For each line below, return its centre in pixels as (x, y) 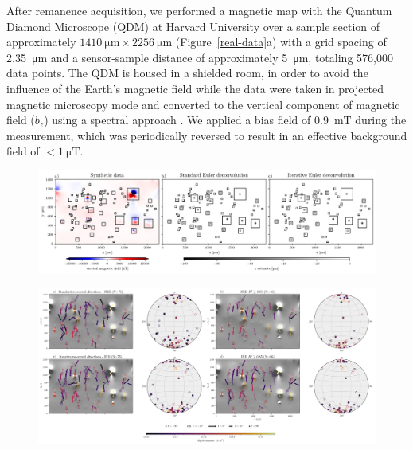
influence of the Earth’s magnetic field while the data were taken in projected (195, 88)
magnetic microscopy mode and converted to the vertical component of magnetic (203, 104)
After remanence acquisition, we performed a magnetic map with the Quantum (199, 10)
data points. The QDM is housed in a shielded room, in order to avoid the (187, 73)
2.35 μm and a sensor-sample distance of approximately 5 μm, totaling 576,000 (200, 57)
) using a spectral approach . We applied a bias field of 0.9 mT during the (225, 120)
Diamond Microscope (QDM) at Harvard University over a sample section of (193, 26)
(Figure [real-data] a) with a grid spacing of (281, 42)
